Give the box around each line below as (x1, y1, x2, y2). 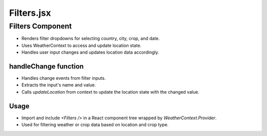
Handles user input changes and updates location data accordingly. (21, 49, 159, 55)
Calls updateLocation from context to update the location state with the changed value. (21, 89, 200, 95)
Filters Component (9, 22, 72, 31)
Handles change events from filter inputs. (21, 75, 106, 81)
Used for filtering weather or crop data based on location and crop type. (21, 122, 169, 128)
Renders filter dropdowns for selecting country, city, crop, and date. (21, 35, 160, 41)
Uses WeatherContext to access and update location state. (21, 42, 142, 48)
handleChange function (9, 62, 84, 70)
